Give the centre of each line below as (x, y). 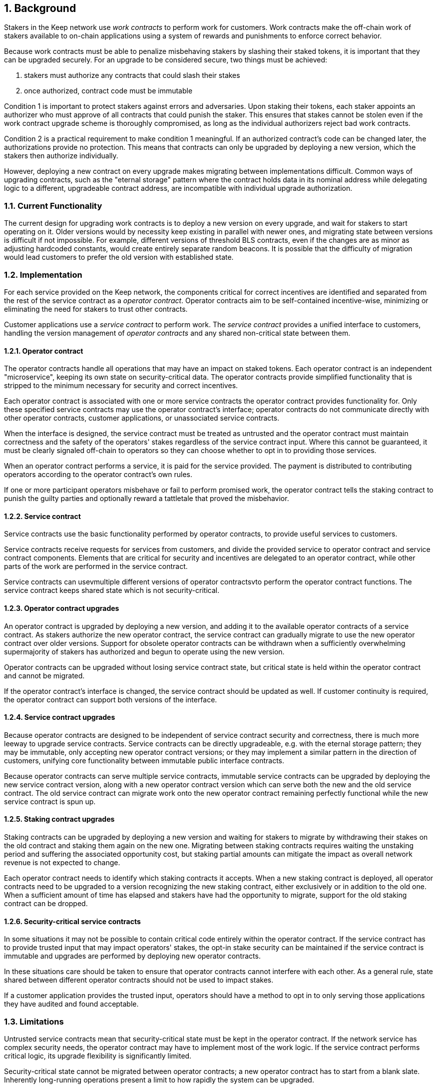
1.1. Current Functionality (53, 206)
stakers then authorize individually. (61, 156)
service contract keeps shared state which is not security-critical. (112, 590)
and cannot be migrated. (44, 675)
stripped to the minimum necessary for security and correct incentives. (121, 386)
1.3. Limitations (34, 1021)
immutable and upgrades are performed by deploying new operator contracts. (132, 956)
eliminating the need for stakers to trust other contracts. (96, 309)
